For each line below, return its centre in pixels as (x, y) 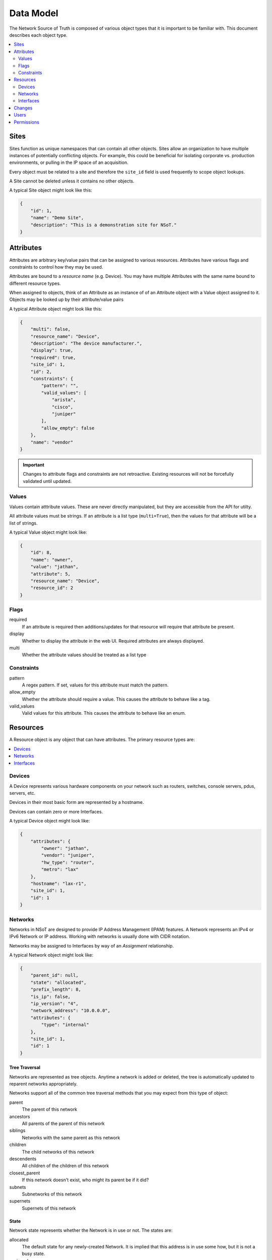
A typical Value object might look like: (48, 532)
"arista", (64, 400)
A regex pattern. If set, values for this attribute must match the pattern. (95, 685)
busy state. (33, 1254)
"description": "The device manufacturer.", (86, 343)
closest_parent (25, 1173)
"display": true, (52, 351)
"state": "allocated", (58, 982)
